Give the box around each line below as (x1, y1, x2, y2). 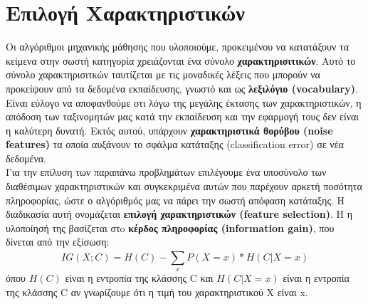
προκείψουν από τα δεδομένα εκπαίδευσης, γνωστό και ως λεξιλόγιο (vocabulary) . (6, 80, 358, 95)
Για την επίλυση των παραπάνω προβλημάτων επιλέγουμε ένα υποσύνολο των (6, 164, 327, 179)
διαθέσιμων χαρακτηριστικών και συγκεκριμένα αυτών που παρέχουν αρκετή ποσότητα (6, 179, 362, 194)
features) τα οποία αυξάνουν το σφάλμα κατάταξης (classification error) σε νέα (6, 137, 344, 152)
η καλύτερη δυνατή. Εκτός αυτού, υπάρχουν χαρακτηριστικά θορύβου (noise (6, 122, 333, 137)
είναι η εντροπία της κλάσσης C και (65, 271, 214, 285)
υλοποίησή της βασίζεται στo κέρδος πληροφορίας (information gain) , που (6, 220, 335, 235)
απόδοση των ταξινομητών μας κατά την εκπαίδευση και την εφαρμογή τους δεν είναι (6, 109, 359, 124)
